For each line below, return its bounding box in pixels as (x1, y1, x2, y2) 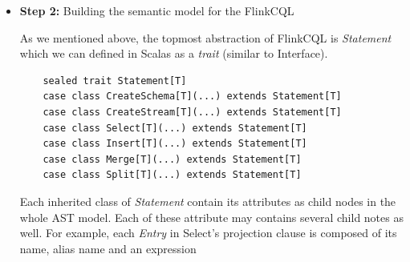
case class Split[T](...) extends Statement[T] (43, 169, 302, 181)
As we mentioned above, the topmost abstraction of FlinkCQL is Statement (19, 29, 392, 46)
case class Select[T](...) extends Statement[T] (43, 122, 307, 134)
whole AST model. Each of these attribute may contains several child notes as (19, 208, 404, 225)
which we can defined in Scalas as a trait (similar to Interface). (19, 45, 328, 62)
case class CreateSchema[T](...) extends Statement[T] (43, 91, 342, 103)
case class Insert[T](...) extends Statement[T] (43, 138, 307, 150)
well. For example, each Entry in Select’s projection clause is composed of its (19, 224, 397, 241)
